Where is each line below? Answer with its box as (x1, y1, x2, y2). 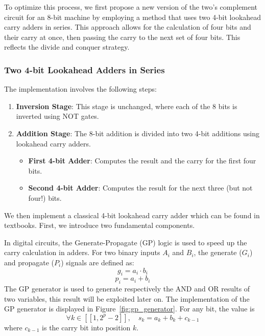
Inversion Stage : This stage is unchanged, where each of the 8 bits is (16, 100, 237, 111)
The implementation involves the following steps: (4, 83, 157, 94)
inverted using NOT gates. (16, 111, 99, 121)
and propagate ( (4, 257, 55, 267)
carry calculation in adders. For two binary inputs (4, 247, 160, 258)
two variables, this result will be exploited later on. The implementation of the (4, 293, 250, 304)
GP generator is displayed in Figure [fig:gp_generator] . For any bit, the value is (4, 303, 255, 314)
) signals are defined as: (61, 257, 134, 267)
